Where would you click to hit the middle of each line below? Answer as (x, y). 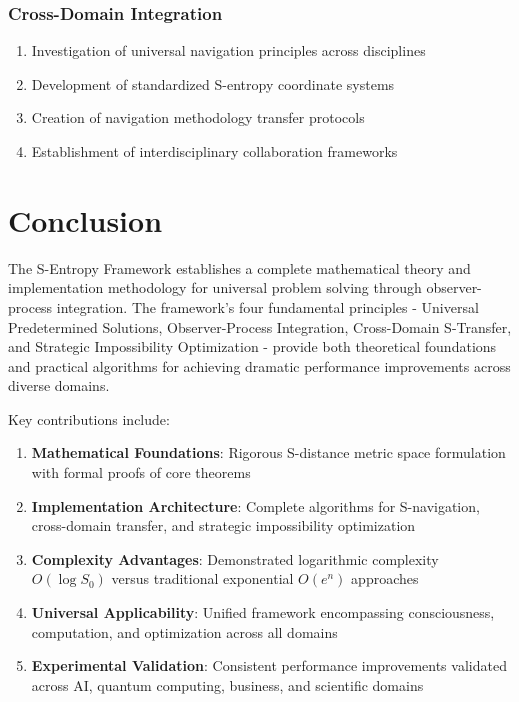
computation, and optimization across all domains (184, 631)
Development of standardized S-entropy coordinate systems (213, 83)
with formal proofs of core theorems (141, 472)
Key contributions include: (89, 418)
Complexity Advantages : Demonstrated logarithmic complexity (235, 558)
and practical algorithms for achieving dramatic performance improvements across (259, 365)
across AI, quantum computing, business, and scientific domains (227, 684)
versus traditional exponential (202, 578)
